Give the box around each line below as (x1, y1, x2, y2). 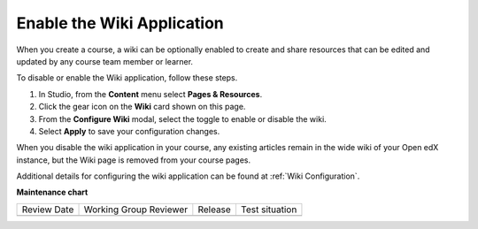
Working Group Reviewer (83, 203, 189, 216)
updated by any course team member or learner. (16, 56, 194, 66)
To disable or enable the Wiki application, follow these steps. (16, 73, 238, 83)
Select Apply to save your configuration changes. (38, 126, 220, 136)
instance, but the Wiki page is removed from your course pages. (16, 155, 251, 165)
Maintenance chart (16, 187, 89, 198)
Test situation (240, 203, 297, 216)
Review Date (21, 203, 74, 216)
